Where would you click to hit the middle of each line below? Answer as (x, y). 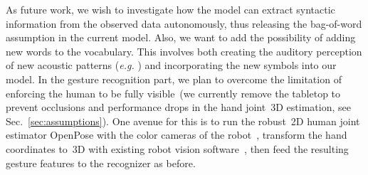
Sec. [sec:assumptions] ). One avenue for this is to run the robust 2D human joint (183, 121)
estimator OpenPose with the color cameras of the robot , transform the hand (177, 135)
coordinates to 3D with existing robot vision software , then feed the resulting (177, 148)
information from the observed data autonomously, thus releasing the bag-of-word (184, 23)
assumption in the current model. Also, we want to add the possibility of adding (181, 37)
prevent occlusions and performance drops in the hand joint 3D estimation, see (178, 107)
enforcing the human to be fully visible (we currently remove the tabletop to (173, 93)
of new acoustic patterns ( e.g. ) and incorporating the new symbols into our (171, 65)
